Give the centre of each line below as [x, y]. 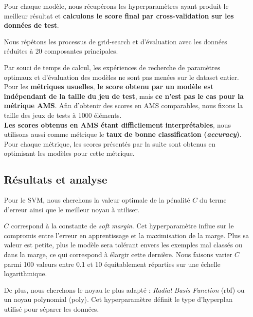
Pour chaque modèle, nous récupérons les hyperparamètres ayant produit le [116, 6]
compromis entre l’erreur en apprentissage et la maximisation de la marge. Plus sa [126, 235]
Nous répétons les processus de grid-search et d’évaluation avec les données [116, 41]
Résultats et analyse [56, 179]
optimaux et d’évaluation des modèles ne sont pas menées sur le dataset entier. [122, 77]
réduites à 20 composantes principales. [61, 51]
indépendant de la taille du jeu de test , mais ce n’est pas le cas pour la [124, 96]
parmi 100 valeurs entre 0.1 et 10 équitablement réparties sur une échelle [112, 264]
